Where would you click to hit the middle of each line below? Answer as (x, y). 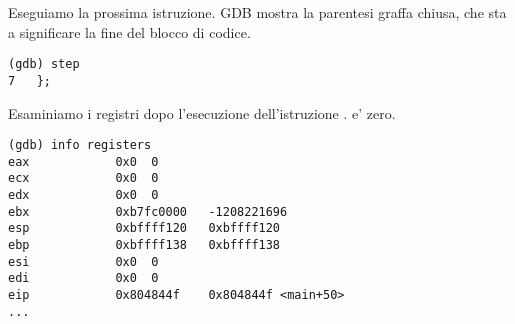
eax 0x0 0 (83, 161)
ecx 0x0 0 (83, 178)
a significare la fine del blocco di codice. (129, 31)
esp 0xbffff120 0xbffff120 (144, 228)
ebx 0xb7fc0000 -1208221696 (148, 211)
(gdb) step (44, 64)
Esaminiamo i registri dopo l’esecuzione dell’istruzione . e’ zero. (202, 112)
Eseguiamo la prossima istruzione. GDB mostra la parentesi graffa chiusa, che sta (257, 12)
